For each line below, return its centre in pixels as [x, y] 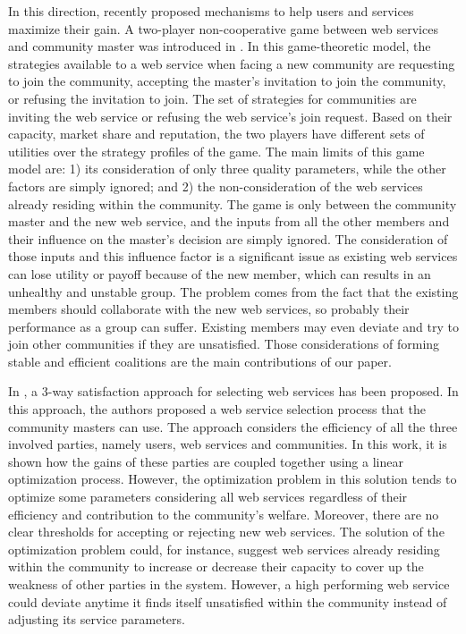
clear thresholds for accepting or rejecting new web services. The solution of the [226, 532]
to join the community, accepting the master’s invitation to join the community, [227, 81]
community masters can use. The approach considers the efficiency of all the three [233, 426]
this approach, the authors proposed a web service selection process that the [217, 409]
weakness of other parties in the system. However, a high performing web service [229, 584]
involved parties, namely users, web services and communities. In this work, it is [228, 444]
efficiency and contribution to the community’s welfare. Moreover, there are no [224, 514]
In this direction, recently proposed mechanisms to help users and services [211, 11]
